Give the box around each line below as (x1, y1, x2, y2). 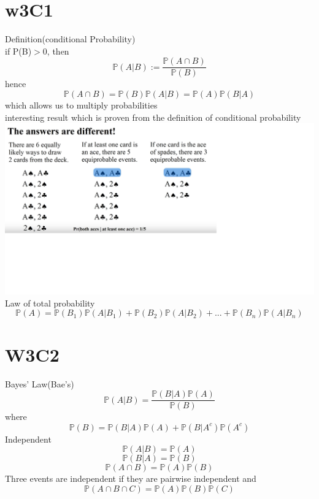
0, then (42, 44, 69, 57)
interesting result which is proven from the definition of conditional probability (5, 110, 301, 123)
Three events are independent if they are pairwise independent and (5, 472, 256, 485)
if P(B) (5, 44, 32, 57)
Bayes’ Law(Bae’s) (5, 377, 74, 390)
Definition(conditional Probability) (5, 32, 136, 45)
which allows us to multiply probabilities (5, 98, 158, 111)
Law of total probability (5, 296, 95, 309)
